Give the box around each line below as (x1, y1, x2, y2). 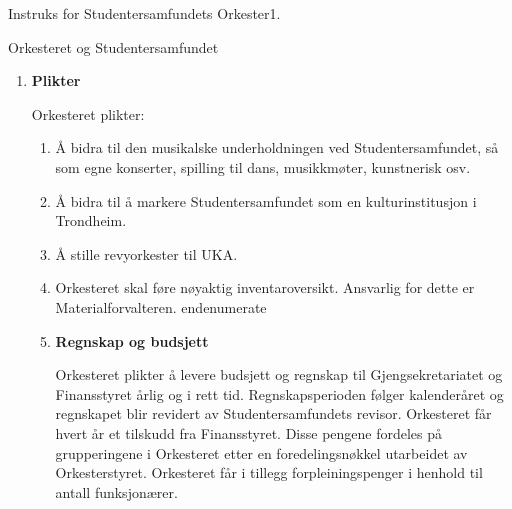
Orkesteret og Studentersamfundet (8, 36, 219, 57)
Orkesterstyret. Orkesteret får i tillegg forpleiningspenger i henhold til (55, 462, 483, 483)
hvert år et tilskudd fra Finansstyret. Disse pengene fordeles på (55, 422, 443, 443)
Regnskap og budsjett (55, 330, 209, 351)
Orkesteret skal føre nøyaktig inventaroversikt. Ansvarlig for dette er (55, 277, 475, 298)
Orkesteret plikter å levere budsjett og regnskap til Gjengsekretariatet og (55, 364, 503, 385)
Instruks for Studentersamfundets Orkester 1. (8, 3, 281, 23)
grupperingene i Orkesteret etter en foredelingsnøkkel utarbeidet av (55, 442, 468, 463)
